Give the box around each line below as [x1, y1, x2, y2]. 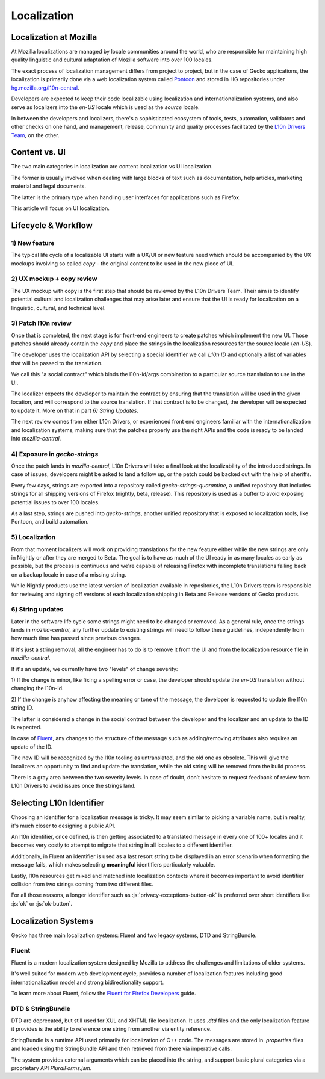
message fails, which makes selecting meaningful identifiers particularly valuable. [11, 861, 215, 868]
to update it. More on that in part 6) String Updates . [11, 407, 138, 414]
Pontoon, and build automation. [11, 518, 89, 525]
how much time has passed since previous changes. [11, 635, 141, 642]
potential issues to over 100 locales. [11, 498, 100, 505]
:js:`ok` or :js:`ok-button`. [11, 900, 72, 907]
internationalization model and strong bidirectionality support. [11, 979, 164, 986]
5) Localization [11, 533, 56, 542]
